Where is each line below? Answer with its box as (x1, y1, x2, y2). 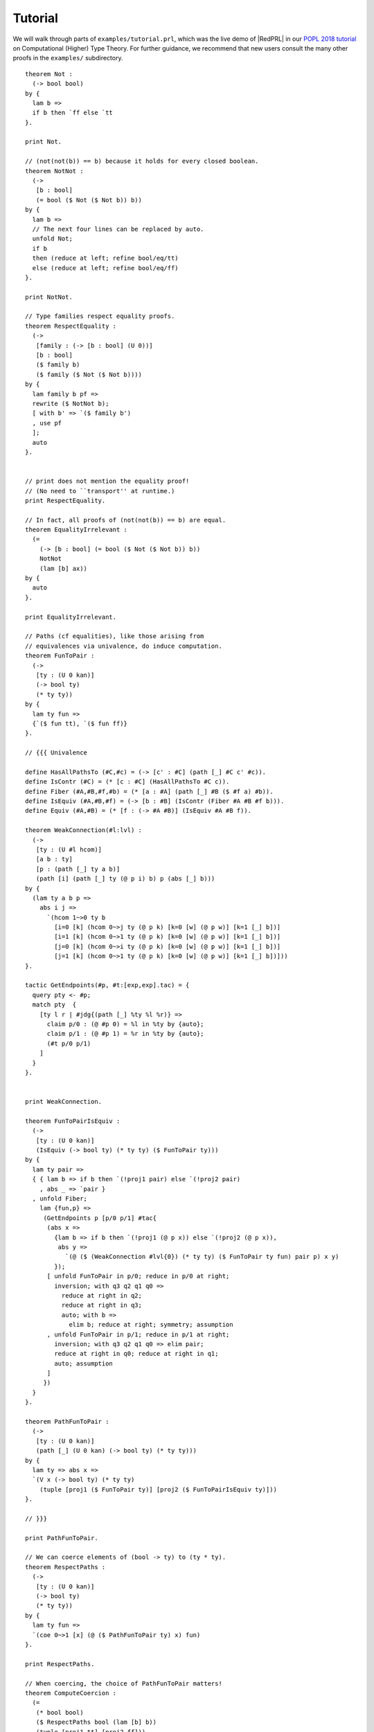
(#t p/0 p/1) (46, 1039, 91, 1048)
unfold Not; (32, 235, 73, 242)
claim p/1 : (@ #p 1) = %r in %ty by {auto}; (46, 1030, 204, 1038)
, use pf (32, 419, 62, 427)
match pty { (32, 1001, 77, 1009)
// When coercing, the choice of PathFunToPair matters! (25, 1679, 223, 1687)
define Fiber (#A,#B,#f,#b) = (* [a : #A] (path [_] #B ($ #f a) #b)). (25, 787, 274, 795)
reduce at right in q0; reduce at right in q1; (54, 1350, 219, 1358)
